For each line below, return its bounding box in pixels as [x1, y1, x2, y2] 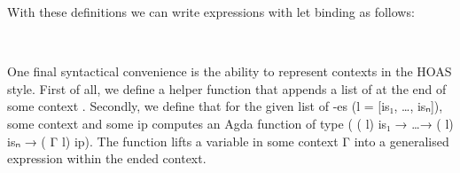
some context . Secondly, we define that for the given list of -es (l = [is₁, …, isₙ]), [7, 97, 443, 115]
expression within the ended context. [7, 149, 207, 168]
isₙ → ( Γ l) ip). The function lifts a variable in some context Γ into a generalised [7, 131, 449, 150]
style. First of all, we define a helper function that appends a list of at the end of [7, 79, 447, 98]
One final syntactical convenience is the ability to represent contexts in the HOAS [7, 62, 452, 81]
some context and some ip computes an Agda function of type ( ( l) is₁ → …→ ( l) [7, 114, 454, 132]
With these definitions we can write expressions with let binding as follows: [7, 3, 415, 20]
